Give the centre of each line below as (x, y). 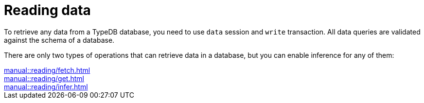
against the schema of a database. (59, 40)
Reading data (47, 10)
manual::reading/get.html (44, 78)
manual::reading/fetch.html (47, 70)
